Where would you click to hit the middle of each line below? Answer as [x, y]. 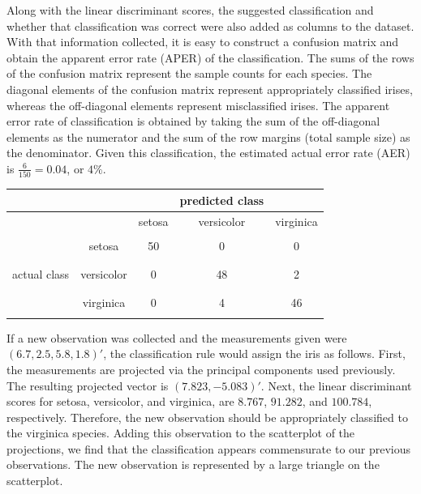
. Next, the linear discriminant [336, 385]
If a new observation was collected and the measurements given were [177, 337]
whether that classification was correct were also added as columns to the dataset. [210, 26]
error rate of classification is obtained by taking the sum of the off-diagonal [193, 121]
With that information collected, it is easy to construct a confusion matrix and [203, 42]
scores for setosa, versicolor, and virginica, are [120, 401]
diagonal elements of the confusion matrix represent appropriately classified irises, [210, 89]
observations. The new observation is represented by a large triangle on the [193, 464]
